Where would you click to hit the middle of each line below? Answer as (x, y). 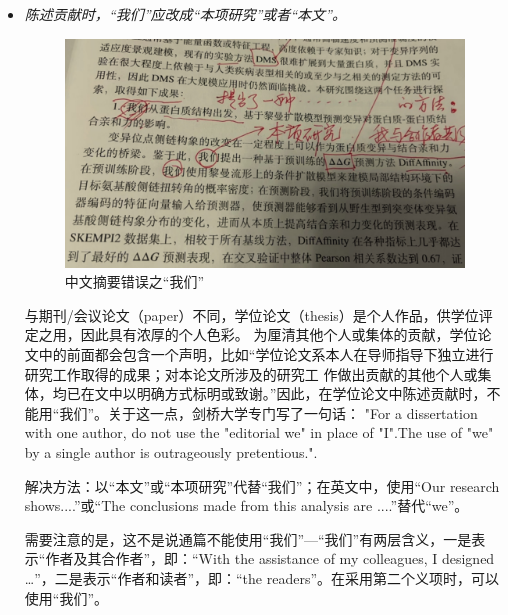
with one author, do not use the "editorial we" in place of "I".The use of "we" (259, 432)
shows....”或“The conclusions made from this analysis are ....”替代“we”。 (246, 505)
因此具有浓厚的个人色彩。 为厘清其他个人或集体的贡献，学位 (279, 334)
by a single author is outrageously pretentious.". (171, 451)
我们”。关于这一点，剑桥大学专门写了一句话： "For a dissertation (268, 412)
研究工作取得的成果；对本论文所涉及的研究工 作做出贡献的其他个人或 (251, 373)
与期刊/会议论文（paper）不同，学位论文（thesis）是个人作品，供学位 (251, 314)
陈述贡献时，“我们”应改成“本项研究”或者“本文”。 (185, 14)
